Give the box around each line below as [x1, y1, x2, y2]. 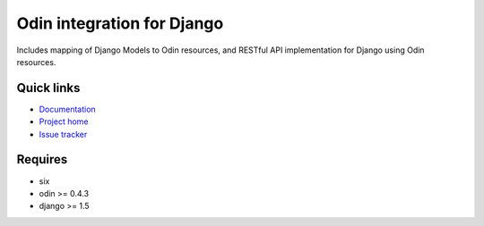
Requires [16, 152, 68, 167]
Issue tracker [39, 129, 88, 139]
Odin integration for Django [16, 13, 224, 33]
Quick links [16, 80, 81, 96]
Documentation [39, 104, 96, 114]
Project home [39, 116, 89, 127]
